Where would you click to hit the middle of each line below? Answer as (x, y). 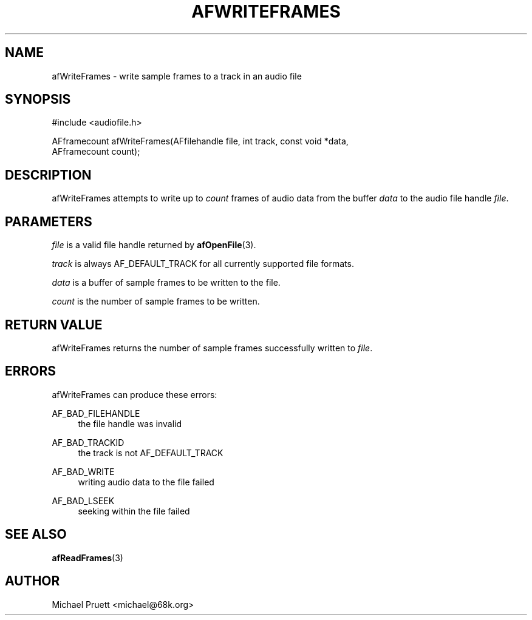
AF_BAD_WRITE (83, 471)
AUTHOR (32, 581)
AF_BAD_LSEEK (83, 500)
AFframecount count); (96, 152)
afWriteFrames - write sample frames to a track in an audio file (177, 76)
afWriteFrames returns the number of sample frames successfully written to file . (212, 348)
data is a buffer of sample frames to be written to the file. (166, 283)
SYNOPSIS (38, 99)
